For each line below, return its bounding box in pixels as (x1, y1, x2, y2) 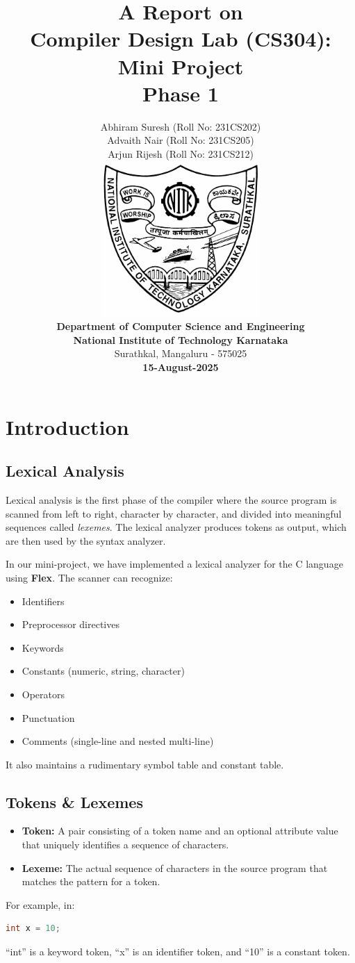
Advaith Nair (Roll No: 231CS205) (107, 133, 254, 147)
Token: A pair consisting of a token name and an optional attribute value (22, 823, 338, 838)
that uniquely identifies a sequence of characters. (22, 837, 229, 852)
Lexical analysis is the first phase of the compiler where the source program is (6, 492, 337, 507)
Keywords (22, 640, 64, 655)
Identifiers (22, 593, 65, 608)
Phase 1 (142, 79, 219, 107)
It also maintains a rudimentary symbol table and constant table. (6, 757, 284, 771)
